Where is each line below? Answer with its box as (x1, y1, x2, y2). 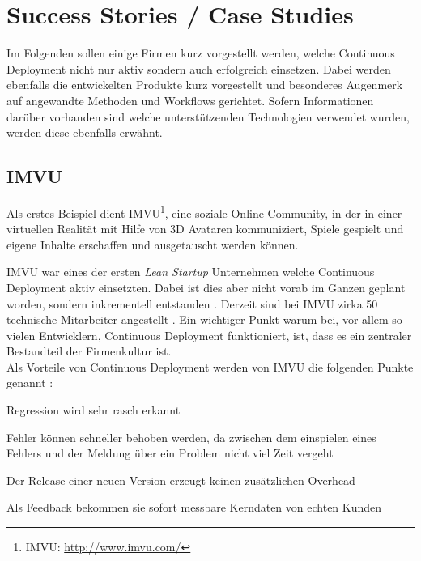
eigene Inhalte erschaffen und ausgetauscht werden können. (6, 236, 299, 253)
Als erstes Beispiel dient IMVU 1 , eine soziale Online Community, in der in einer (6, 202, 402, 221)
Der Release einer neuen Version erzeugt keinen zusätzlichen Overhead (6, 471, 355, 488)
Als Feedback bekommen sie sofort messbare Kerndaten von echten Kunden (6, 499, 382, 516)
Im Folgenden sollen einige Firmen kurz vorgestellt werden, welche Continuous (6, 45, 395, 62)
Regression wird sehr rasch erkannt (6, 402, 181, 419)
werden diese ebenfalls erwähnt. (6, 124, 163, 141)
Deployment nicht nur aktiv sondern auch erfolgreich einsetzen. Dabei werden (6, 60, 391, 77)
